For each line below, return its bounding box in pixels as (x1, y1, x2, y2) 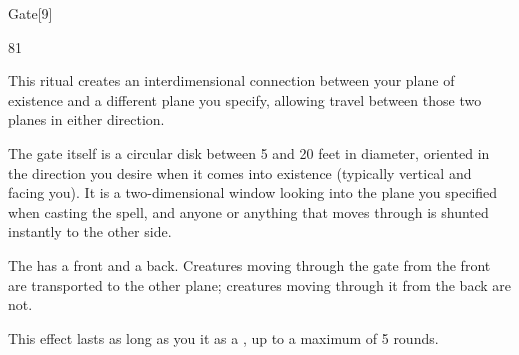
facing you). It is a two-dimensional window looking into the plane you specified (8, 182, 498, 203)
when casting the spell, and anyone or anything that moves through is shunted (8, 201, 489, 222)
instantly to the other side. (8, 221, 172, 242)
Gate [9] (8, 3, 53, 23)
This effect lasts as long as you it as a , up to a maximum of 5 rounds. (8, 327, 439, 348)
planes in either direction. (8, 109, 165, 130)
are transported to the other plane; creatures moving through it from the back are (8, 274, 511, 295)
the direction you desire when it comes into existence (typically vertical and (8, 162, 472, 183)
